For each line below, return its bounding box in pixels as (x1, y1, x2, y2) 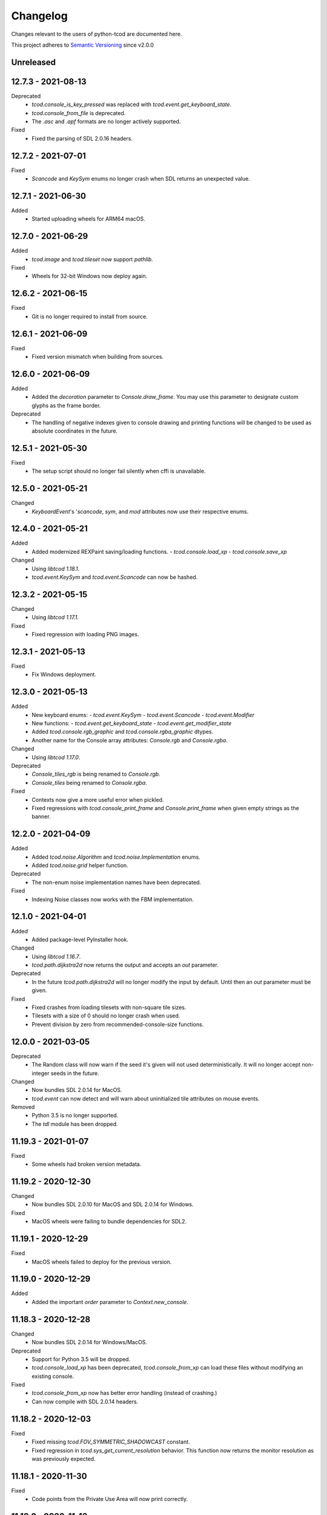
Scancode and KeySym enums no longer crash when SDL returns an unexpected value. (31, 175, 251, 182)
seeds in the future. (50, 1070, 99, 1077)
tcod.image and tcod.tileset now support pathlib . (31, 255, 154, 263)
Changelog (11, 9, 68, 22)
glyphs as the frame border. (31, 402, 101, 409)
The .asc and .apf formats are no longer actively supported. (31, 118, 181, 125)
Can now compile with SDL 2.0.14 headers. (31, 1397, 139, 1405)
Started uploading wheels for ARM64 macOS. (31, 215, 145, 222)
